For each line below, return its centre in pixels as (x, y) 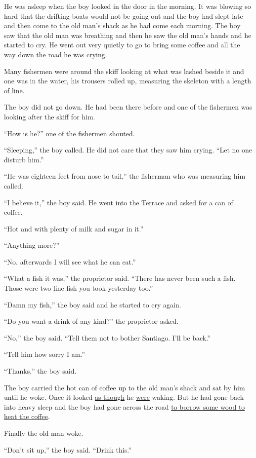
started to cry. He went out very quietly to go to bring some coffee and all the (122, 45)
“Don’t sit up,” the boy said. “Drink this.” (68, 449)
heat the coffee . (27, 416)
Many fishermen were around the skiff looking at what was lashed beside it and (124, 71)
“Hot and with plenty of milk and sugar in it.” (74, 228)
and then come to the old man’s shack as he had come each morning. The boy (122, 25)
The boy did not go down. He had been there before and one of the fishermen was (128, 107)
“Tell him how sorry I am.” (44, 354)
